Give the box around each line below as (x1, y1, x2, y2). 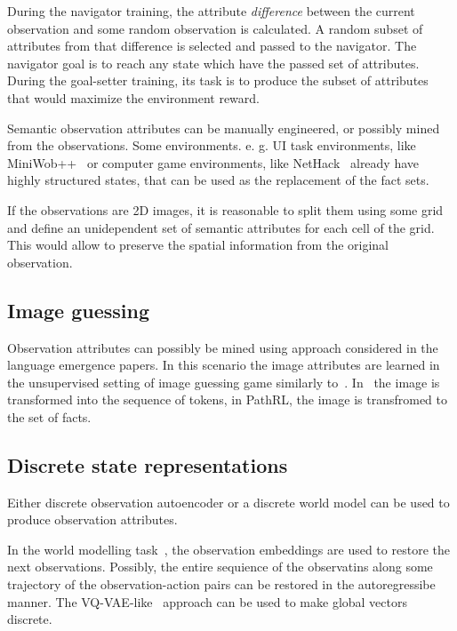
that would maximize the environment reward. (7, 88, 261, 107)
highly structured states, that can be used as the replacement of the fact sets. (7, 171, 429, 189)
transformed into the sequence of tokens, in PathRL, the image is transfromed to (7, 390, 447, 409)
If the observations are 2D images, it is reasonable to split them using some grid (7, 200, 444, 219)
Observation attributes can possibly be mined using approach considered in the (7, 338, 438, 356)
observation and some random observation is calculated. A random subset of (7, 19, 423, 37)
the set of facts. (7, 407, 92, 426)
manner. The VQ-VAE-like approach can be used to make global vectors (7, 592, 407, 611)
